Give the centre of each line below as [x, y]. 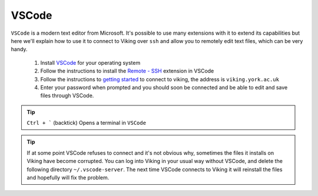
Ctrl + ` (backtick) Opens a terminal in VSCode [87, 123]
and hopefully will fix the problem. [68, 178]
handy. [19, 49]
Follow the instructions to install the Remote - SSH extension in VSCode [127, 71]
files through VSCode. [67, 96]
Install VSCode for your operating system [90, 62]
